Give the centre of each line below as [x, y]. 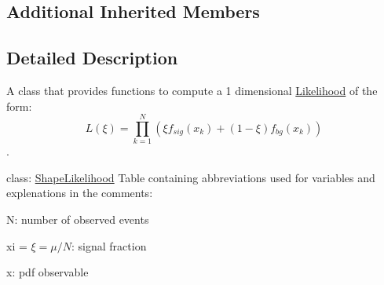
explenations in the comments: [80, 193]
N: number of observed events [78, 219]
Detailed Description [92, 58]
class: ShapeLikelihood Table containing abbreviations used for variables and [191, 177]
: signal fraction [109, 245]
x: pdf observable [48, 272]
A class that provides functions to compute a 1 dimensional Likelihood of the [192, 90]
